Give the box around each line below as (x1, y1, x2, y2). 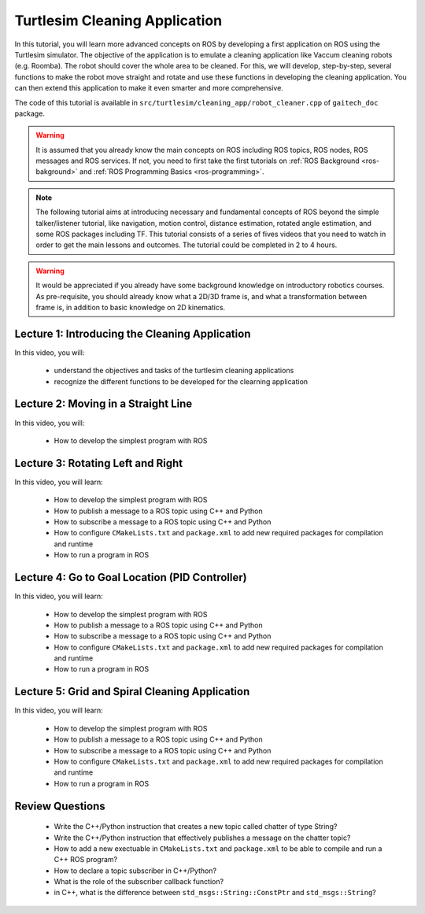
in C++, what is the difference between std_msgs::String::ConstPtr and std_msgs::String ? (54, 888, 377, 897)
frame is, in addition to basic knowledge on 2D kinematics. (35, 302, 226, 312)
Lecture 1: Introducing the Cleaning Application (14, 327, 251, 340)
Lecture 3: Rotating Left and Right (14, 457, 183, 470)
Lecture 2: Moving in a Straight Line (14, 398, 193, 411)
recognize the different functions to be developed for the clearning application (54, 376, 309, 386)
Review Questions (14, 799, 105, 812)
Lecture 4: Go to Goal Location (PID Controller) (14, 571, 247, 584)
